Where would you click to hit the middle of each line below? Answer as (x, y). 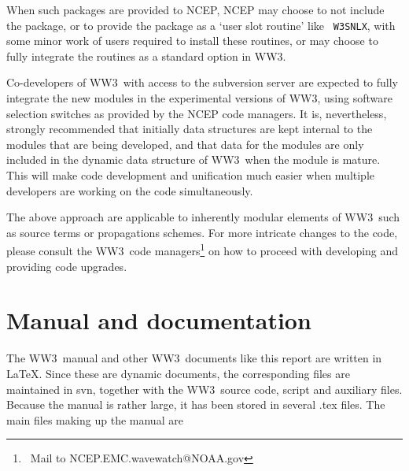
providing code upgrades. (67, 266)
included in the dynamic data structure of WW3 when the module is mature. (193, 159)
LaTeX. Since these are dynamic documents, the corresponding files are (178, 373)
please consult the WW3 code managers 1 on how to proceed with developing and (203, 250)
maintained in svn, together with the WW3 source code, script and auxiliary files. (204, 389)
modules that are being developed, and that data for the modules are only (185, 144)
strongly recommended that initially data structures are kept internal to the (190, 129)
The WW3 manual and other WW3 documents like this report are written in (194, 358)
